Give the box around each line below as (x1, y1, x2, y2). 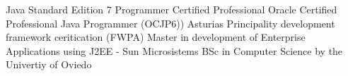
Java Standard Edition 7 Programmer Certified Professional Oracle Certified (6, 2, 337, 16)
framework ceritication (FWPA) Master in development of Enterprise (6, 30, 306, 44)
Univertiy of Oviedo (6, 57, 92, 72)
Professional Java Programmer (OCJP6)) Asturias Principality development (6, 15, 335, 30)
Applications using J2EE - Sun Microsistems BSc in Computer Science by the (6, 43, 343, 58)
